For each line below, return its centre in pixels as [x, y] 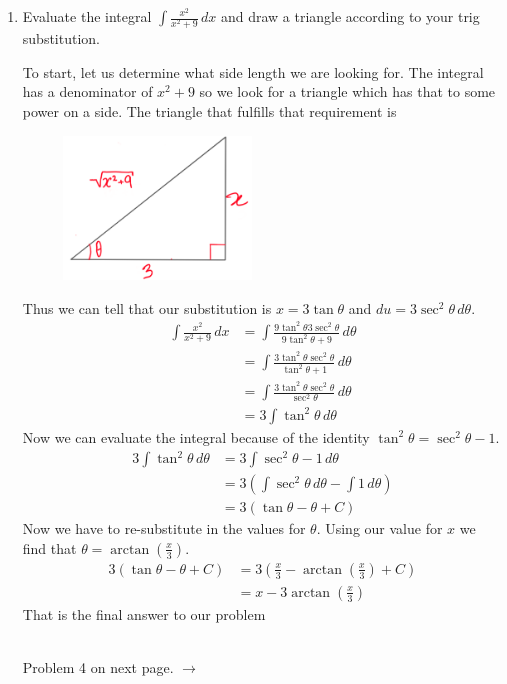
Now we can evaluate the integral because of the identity [196, 436]
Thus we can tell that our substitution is [147, 307]
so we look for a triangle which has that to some [347, 91]
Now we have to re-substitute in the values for [164, 528]
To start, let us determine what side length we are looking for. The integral [253, 71]
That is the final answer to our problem [144, 613]
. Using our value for [379, 528]
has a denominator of [87, 91]
